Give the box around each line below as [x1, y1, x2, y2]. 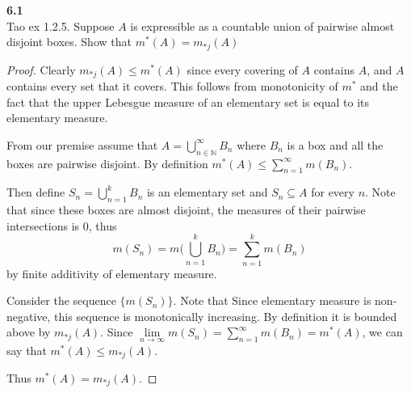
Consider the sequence [6, 292, 116, 309]
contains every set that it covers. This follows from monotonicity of [6, 78, 338, 95]
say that [6, 341, 47, 358]
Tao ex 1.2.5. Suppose [6, 17, 115, 34]
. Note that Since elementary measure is [173, 292, 371, 309]
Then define [6, 184, 65, 201]
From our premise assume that [6, 136, 158, 153]
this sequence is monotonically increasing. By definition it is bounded [54, 307, 397, 324]
